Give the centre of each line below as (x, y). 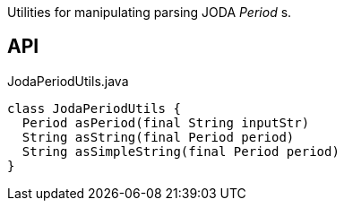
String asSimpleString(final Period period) (181, 151)
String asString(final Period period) (158, 137)
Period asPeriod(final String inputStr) (166, 122)
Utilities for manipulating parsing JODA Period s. (150, 12)
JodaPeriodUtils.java (68, 81)
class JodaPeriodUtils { (94, 108)
